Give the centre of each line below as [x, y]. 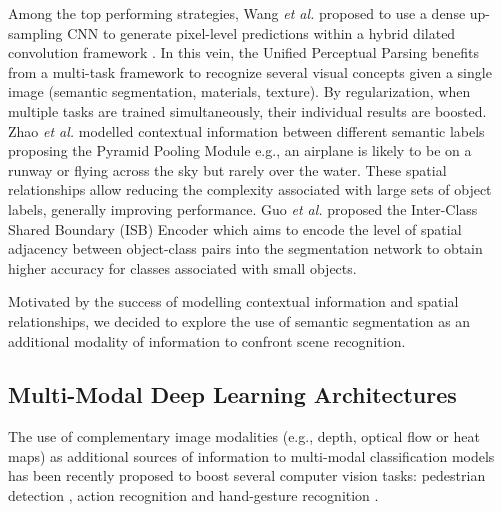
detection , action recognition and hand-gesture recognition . [193, 495]
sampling [35, 32]
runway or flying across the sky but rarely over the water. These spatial [227, 169]
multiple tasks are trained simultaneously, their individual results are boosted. [247, 110]
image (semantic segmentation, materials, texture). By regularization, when [239, 91]
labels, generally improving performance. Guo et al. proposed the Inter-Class [243, 208]
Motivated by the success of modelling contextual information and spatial [233, 301]
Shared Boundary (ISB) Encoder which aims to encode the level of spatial [235, 228]
